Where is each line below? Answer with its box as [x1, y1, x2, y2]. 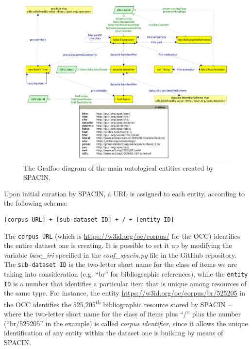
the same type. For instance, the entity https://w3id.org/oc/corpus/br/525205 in [4, 288, 245, 298]
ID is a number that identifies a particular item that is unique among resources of [4, 278, 247, 288]
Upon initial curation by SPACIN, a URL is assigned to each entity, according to [4, 188, 245, 198]
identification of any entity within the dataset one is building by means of [4, 328, 223, 338]
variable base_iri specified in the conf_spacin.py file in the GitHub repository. [4, 249, 236, 260]
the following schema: [4, 198, 68, 208]
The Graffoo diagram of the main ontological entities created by [23, 162, 214, 173]
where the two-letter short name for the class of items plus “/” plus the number [4, 309, 241, 319]
